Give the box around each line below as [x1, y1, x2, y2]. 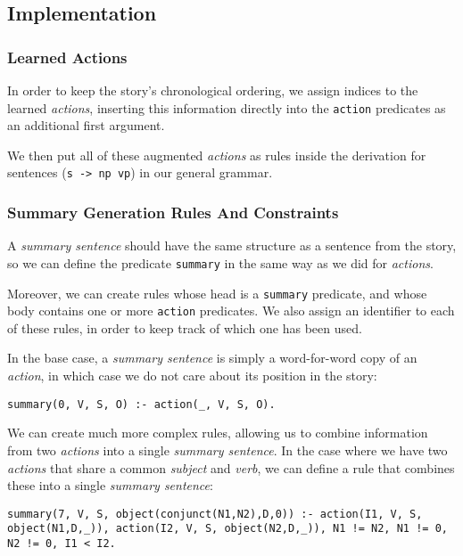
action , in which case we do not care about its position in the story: [7, 366, 377, 385]
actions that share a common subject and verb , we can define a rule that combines [7, 458, 455, 477]
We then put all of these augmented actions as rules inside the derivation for [7, 145, 426, 164]
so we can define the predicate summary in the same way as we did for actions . [7, 253, 434, 272]
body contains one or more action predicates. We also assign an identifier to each [7, 301, 455, 320]
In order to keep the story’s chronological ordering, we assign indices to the [7, 81, 418, 99]
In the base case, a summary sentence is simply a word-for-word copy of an [7, 348, 418, 367]
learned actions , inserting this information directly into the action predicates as [7, 98, 446, 117]
